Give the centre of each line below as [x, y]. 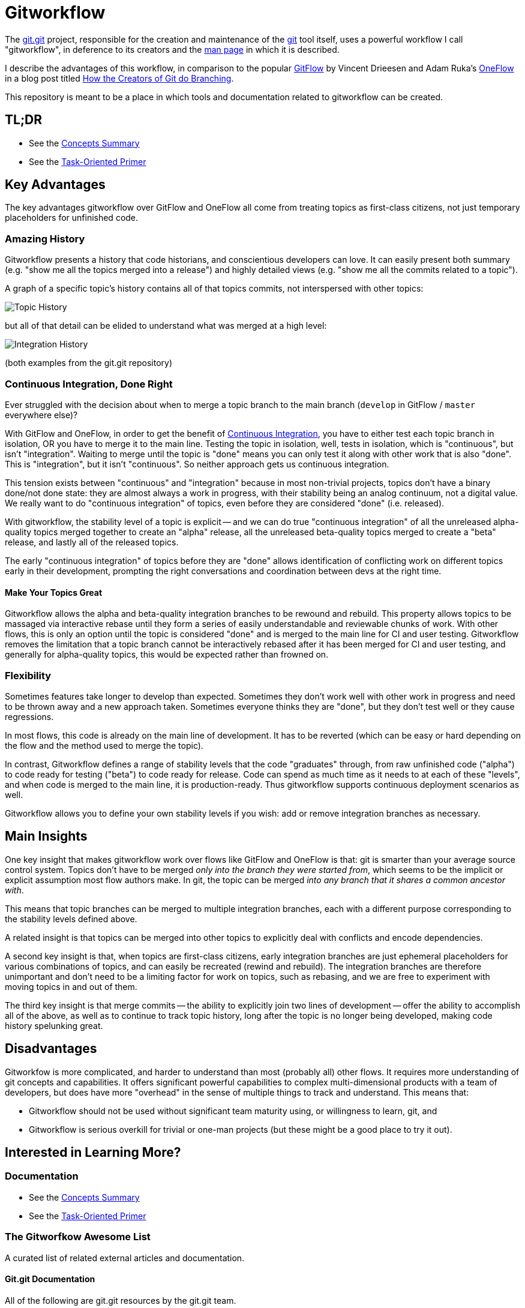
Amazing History [45, 238]
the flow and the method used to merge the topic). [104, 745]
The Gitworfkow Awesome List [78, 1237]
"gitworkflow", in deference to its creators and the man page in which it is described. [172, 49]
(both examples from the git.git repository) [89, 363]
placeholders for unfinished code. [72, 218]
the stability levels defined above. [71, 919]
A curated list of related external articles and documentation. [125, 1258]
